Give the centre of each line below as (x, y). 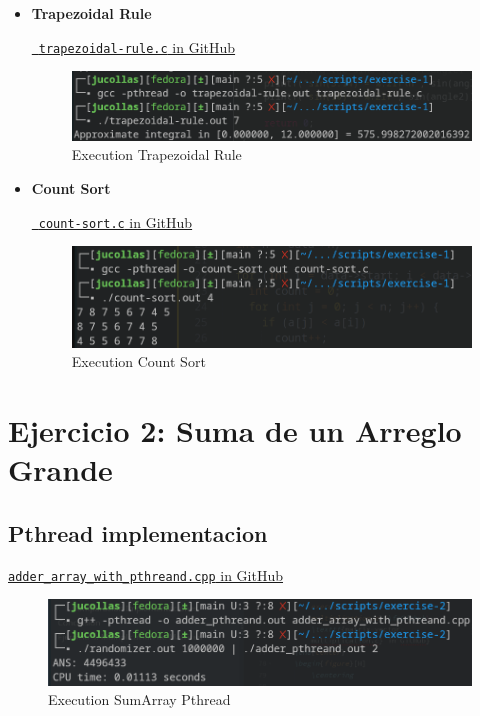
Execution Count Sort (138, 361)
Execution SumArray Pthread (139, 699)
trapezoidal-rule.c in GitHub (137, 46)
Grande (60, 469)
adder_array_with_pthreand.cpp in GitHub (146, 574)
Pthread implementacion (138, 532)
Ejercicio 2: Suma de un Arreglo (235, 430)
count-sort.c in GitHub (115, 221)
